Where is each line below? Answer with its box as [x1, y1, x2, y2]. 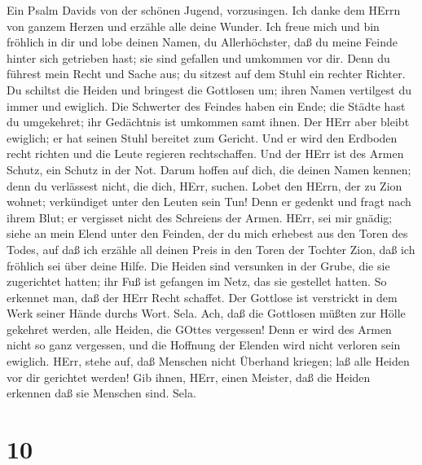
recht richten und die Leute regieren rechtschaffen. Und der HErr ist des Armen [7, 145, 404, 162]
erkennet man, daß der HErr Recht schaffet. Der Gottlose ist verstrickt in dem [7, 288, 398, 305]
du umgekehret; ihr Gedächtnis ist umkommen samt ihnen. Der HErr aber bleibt [7, 113, 410, 130]
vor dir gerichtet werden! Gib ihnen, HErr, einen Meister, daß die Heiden [7, 368, 371, 385]
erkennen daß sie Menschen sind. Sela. [7, 384, 196, 401]
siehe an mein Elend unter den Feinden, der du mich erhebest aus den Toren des [7, 225, 408, 242]
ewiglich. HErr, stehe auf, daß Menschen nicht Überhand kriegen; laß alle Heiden [7, 353, 410, 370]
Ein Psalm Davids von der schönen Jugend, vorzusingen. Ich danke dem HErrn [7, 2, 401, 18]
